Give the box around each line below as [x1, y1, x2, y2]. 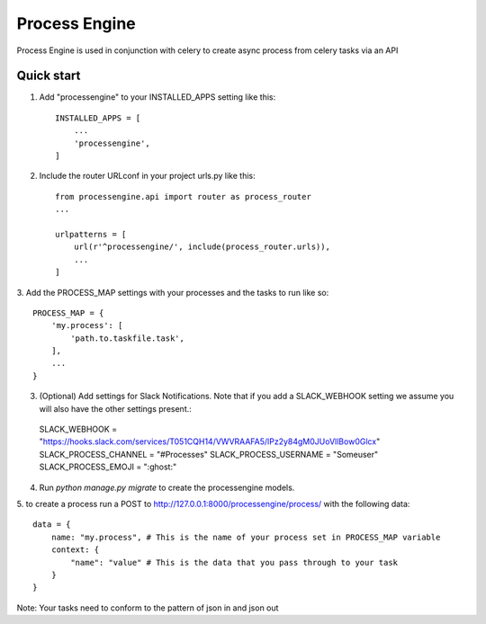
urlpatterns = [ [55, 229, 127, 239]
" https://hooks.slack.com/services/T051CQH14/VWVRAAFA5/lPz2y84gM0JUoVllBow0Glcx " [39, 436, 381, 447]
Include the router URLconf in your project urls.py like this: [39, 171, 256, 182]
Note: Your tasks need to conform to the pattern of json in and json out [16, 602, 279, 613]
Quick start [16, 68, 81, 84]
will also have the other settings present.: [39, 403, 193, 414]
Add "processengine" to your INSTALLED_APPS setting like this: [39, 92, 276, 103]
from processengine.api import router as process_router [55, 192, 312, 201]
